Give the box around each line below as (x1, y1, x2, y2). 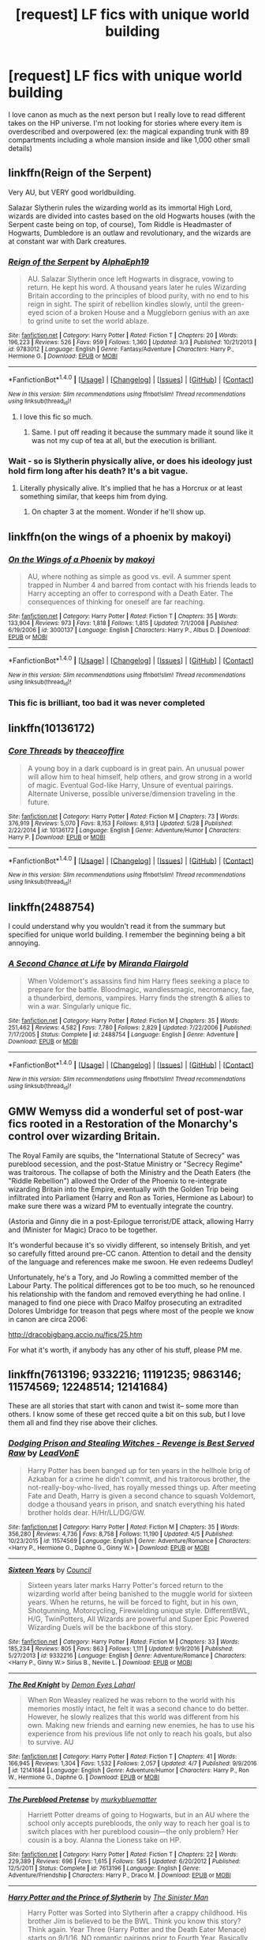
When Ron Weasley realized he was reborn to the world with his (27, 1695, 235, 1704)
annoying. (8, 938, 41, 948)
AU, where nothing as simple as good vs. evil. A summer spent (27, 572, 231, 582)
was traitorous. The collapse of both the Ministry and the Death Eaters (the (8, 1167, 251, 1177)
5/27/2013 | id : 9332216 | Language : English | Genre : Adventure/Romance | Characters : (8, 1651, 247, 1659)
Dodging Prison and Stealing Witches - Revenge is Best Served (8, 1438, 255, 1449)
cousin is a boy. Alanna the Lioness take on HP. (27, 1835, 181, 1844)
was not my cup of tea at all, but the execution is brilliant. (31, 436, 217, 445)
